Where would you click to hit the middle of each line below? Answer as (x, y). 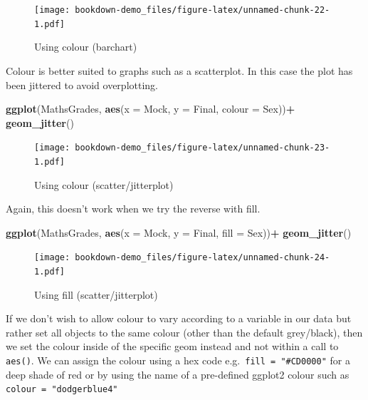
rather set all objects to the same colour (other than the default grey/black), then (184, 332)
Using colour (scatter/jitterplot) (104, 184)
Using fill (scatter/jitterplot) (96, 294)
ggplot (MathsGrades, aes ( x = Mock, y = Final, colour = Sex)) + (151, 109)
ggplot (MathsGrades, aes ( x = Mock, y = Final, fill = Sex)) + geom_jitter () (179, 232)
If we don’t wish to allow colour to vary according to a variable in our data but (179, 318)
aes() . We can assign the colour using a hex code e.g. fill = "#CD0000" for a (178, 360)
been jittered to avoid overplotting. (82, 84)
